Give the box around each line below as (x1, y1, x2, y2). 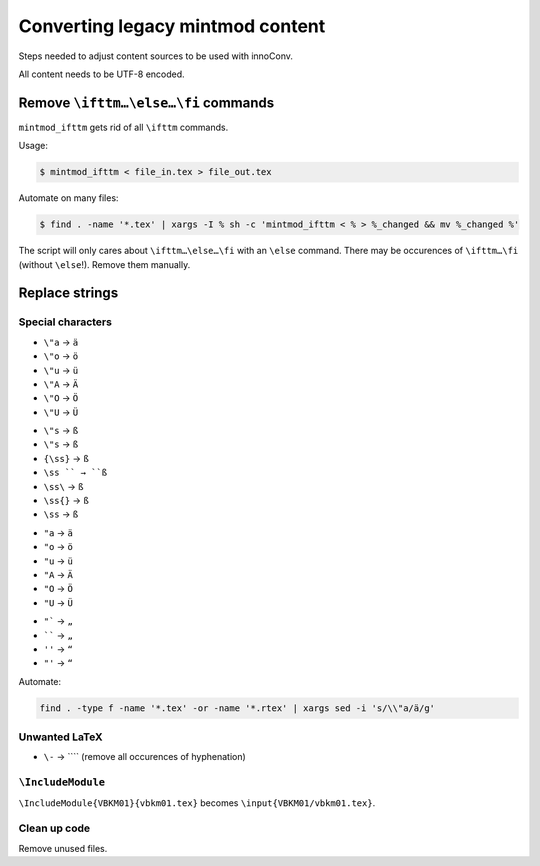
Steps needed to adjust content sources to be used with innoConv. (18, 50, 294, 62)
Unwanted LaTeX (18, 730, 104, 744)
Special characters (18, 315, 112, 329)
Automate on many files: (18, 192, 119, 204)
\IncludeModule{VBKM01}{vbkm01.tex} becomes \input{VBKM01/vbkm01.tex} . (18, 796, 376, 809)
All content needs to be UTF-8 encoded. (18, 68, 185, 80)
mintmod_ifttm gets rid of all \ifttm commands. (18, 121, 229, 133)
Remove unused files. (18, 842, 108, 854)
